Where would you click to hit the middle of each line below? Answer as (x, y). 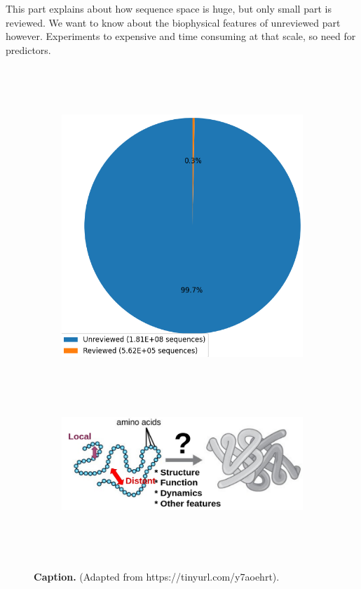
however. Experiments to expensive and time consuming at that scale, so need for (181, 36)
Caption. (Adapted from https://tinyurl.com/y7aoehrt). (157, 576)
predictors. (28, 49)
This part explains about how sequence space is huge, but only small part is (169, 8)
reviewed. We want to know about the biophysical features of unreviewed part (173, 22)
